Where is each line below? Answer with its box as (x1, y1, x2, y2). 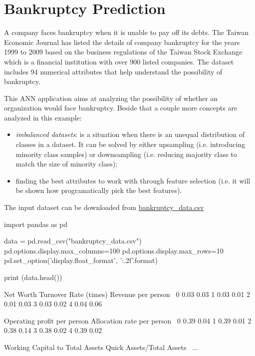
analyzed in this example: (4, 112, 82, 122)
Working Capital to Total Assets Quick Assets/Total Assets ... (4, 341, 198, 352)
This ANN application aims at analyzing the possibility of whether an (4, 92, 218, 103)
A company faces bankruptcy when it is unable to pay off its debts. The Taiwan (4, 27, 249, 37)
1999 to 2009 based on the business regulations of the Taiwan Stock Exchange (4, 46, 243, 57)
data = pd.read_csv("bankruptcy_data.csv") (4, 235, 142, 246)
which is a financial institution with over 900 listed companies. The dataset (4, 56, 234, 66)
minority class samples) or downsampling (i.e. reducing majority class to (15, 148, 237, 159)
